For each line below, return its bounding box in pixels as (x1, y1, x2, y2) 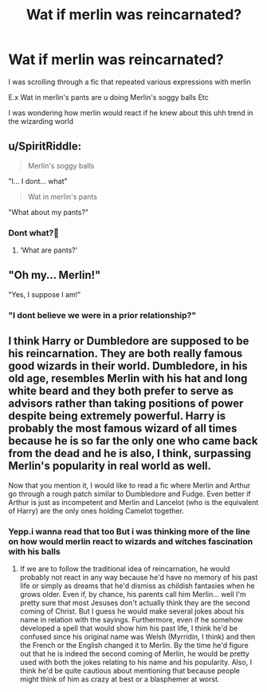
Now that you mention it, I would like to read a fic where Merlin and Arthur (8, 480, 251, 490)
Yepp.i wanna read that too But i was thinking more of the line (8, 526, 251, 537)
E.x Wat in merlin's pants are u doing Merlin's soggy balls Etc (8, 92, 209, 101)
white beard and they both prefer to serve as (8, 384, 234, 398)
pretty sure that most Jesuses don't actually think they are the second (19, 598, 250, 607)
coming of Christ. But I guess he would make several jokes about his (19, 606, 245, 616)
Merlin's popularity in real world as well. (8, 459, 212, 473)
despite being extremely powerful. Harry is (8, 409, 226, 423)
